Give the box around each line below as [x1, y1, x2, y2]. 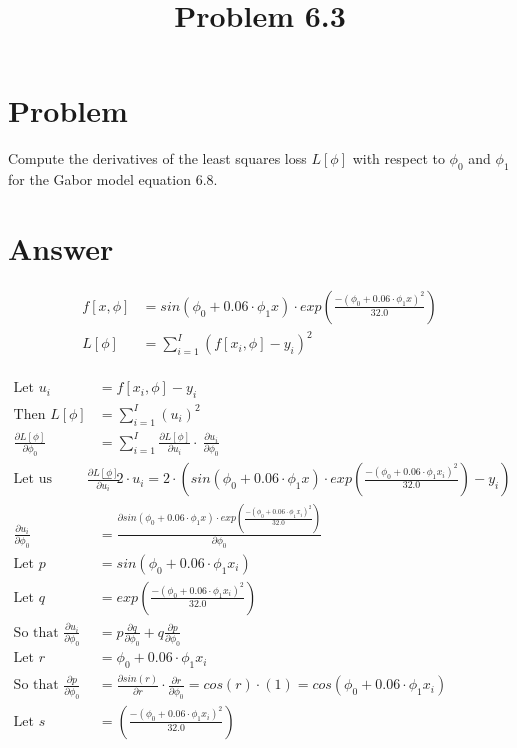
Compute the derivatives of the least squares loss [8, 148, 307, 169]
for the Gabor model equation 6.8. [8, 169, 218, 190]
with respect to [352, 148, 445, 169]
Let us [13, 472, 52, 487]
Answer [8, 227, 114, 268]
